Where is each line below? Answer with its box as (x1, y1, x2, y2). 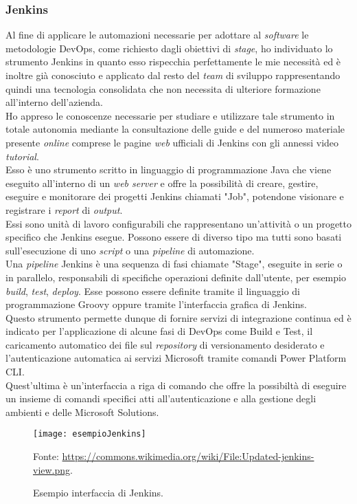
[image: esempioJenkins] (33, 429, 146, 439)
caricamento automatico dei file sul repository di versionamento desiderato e (5, 337, 325, 351)
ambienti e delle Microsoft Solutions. (5, 404, 159, 419)
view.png (33, 462, 71, 476)
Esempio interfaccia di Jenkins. (33, 485, 163, 500)
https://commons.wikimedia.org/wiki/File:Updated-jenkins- (62, 449, 314, 463)
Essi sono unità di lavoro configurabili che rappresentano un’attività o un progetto (5, 216, 352, 230)
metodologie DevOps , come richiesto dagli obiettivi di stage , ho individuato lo (5, 41, 333, 55)
